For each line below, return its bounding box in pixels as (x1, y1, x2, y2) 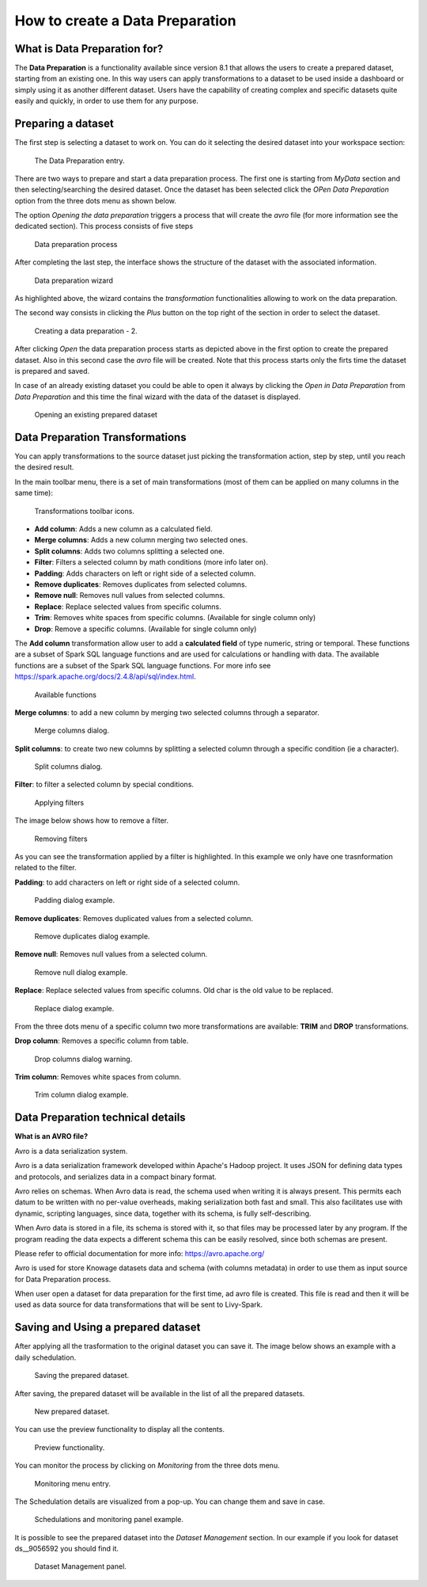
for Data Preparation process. (14, 1274, 111, 1284)
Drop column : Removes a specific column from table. (14, 1036, 189, 1045)
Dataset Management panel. (34, 1562, 127, 1571)
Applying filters (34, 797, 85, 807)
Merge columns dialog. (34, 725, 110, 736)
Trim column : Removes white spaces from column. (14, 1072, 181, 1082)
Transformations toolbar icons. (34, 506, 134, 516)
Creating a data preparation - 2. (34, 325, 138, 336)
